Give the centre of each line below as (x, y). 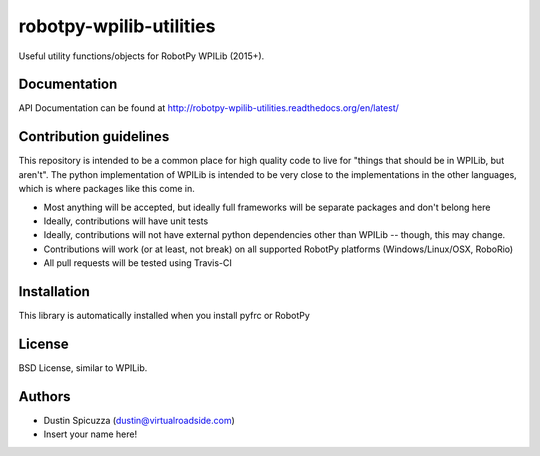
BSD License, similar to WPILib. (83, 367)
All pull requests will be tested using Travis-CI (137, 263)
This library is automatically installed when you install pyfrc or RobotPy (164, 315)
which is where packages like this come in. (106, 189)
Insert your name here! (90, 434)
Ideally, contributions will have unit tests (126, 221)
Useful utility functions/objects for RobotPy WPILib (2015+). (141, 56)
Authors (44, 396)
